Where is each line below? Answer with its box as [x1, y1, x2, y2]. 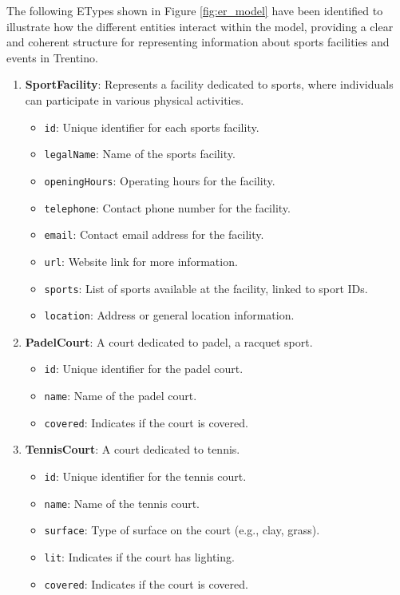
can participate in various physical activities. [25, 91, 244, 108]
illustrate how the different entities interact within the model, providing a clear [6, 18, 394, 34]
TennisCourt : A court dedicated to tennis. [25, 441, 240, 458]
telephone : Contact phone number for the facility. [44, 199, 291, 216]
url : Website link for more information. [44, 252, 238, 269]
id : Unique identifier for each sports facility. [44, 118, 259, 135]
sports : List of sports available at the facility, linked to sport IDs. [44, 280, 368, 296]
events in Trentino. [6, 49, 98, 65]
